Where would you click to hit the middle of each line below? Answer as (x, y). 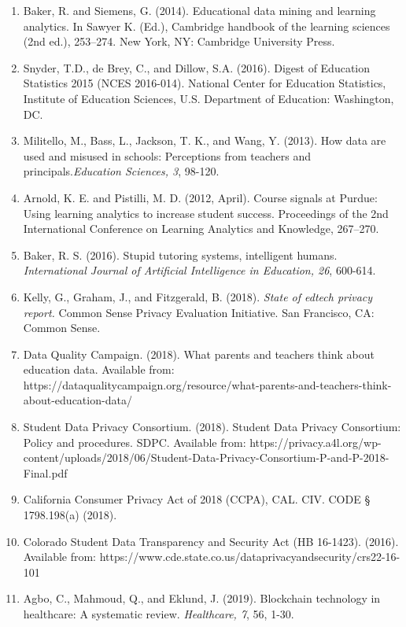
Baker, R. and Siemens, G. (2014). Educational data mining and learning (199, 10)
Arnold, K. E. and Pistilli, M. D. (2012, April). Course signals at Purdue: (200, 197)
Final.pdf (45, 472)
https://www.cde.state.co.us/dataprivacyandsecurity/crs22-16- (250, 557)
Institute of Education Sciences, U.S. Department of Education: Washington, (209, 98)
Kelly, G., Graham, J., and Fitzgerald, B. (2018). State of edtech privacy (198, 296)
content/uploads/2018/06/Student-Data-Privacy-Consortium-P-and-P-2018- (206, 457)
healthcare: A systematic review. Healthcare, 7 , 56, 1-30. (159, 614)
